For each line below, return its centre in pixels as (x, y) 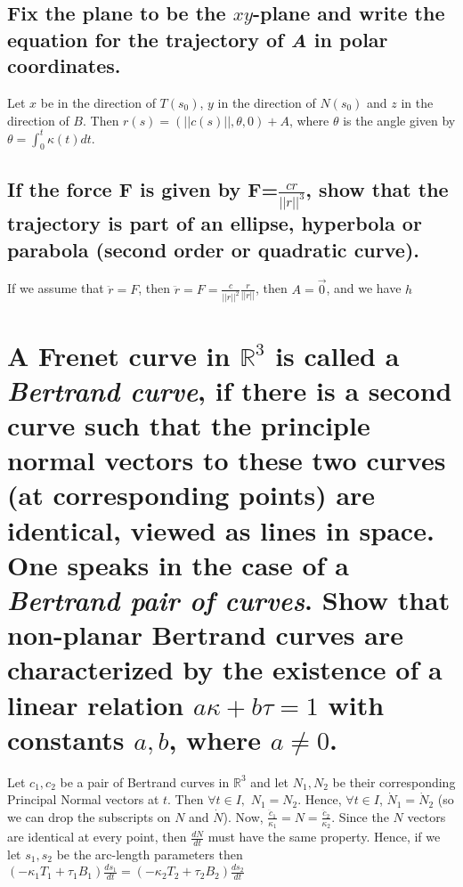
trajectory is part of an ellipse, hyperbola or (215, 223)
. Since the (360, 816)
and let (270, 781)
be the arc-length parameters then (150, 854)
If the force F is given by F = (143, 188)
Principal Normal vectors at (83, 799)
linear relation (96, 704)
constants (66, 739)
